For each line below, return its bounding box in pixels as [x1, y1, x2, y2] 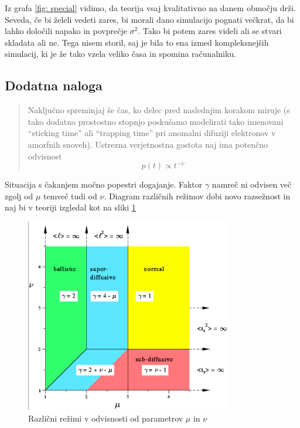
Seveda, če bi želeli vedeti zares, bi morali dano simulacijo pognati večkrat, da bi [5, 13, 294, 25]
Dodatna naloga [5, 76, 103, 94]
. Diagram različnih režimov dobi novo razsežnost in [104, 189, 291, 202]
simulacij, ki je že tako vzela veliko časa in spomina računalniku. [5, 47, 236, 60]
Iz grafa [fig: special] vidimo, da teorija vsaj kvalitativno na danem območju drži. [5, 2, 296, 13]
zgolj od [5, 189, 33, 202]
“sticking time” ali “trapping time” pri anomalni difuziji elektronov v [28, 127, 276, 139]
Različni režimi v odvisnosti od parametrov [28, 412, 183, 424]
